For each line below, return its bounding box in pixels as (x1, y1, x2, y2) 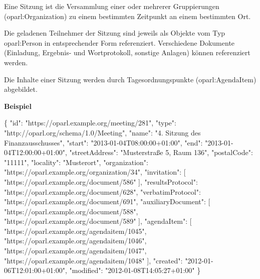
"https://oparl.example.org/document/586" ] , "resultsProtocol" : (4, 176, 198, 187)
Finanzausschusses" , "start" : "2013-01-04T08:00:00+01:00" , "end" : (4, 137, 203, 148)
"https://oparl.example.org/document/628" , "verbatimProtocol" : (4, 186, 201, 197)
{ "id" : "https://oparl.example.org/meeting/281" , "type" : (4, 117, 176, 128)
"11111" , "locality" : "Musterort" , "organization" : (4, 157, 149, 167)
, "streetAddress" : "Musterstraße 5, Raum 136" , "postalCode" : (65, 147, 253, 158)
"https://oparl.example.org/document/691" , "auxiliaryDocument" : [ (4, 196, 210, 207)
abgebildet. (4, 84, 38, 94)
